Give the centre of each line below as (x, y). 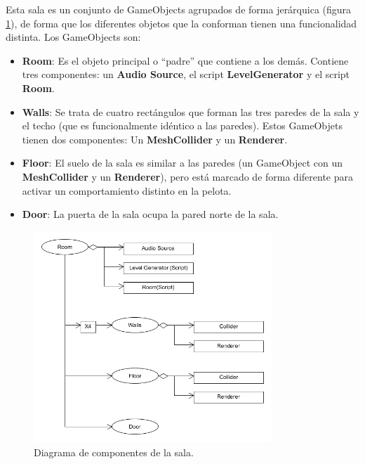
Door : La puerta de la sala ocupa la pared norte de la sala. (150, 214)
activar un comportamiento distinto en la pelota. (127, 190)
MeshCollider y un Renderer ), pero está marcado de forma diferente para (187, 176)
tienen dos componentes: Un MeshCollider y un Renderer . (155, 139)
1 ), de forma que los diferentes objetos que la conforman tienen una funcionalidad (181, 23)
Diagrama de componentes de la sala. (114, 452)
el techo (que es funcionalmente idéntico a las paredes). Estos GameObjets (182, 125)
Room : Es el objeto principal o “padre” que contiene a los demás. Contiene (185, 60)
